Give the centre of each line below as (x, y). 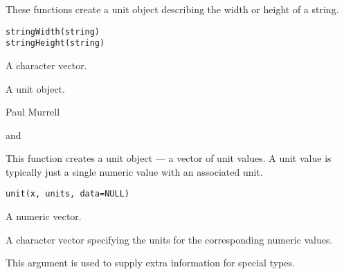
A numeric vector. (44, 216)
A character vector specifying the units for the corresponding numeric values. (169, 239)
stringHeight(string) (55, 43)
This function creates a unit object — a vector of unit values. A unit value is (169, 158)
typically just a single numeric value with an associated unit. (134, 171)
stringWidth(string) (53, 31)
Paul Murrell (33, 112)
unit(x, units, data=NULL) (67, 194)
